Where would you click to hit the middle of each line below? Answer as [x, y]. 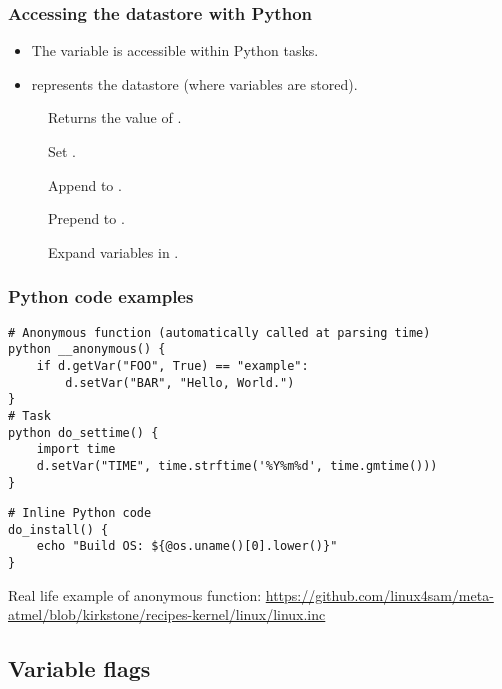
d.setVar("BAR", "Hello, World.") [180, 382]
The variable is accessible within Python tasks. [175, 50]
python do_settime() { [83, 432]
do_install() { [58, 529]
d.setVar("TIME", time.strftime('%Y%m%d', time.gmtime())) [237, 465]
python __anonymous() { [87, 349]
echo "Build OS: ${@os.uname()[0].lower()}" [187, 546]
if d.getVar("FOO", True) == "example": [172, 365]
